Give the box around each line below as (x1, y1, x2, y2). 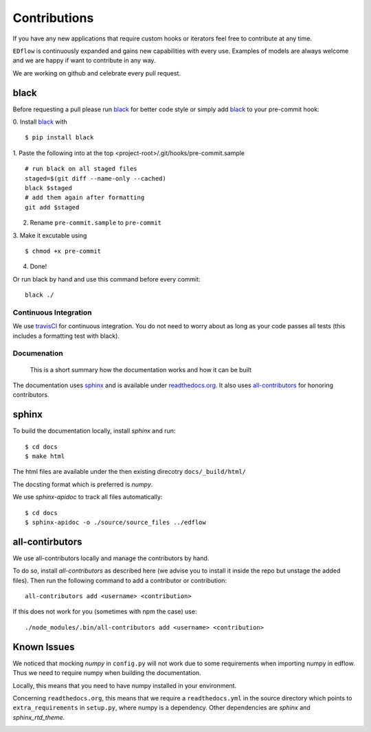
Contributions (12, 10, 94, 25)
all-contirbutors (12, 536, 82, 547)
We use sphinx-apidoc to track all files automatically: (12, 493, 163, 501)
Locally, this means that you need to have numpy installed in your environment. (12, 681, 237, 689)
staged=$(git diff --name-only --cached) (25, 174, 166, 182)
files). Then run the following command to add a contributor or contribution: (12, 576, 227, 584)
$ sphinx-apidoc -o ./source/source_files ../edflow (25, 518, 206, 526)
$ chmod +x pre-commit (25, 247, 102, 255)
